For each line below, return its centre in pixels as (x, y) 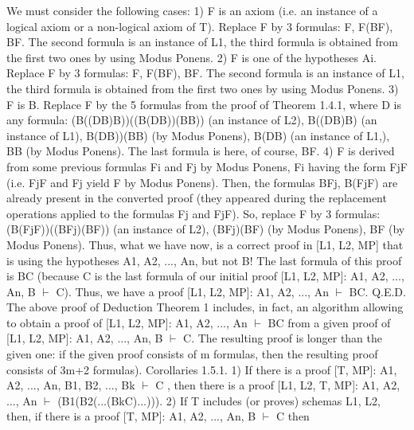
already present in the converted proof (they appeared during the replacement (197, 198)
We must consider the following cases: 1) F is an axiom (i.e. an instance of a (192, 10)
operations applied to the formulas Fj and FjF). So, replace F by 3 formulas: (193, 213)
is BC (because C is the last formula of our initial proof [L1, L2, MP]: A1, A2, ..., (205, 276)
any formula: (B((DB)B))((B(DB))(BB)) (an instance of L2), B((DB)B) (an (192, 120)
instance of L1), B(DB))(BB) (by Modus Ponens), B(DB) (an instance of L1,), (198, 135)
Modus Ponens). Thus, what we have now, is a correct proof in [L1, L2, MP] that (205, 244)
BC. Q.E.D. (377, 291)
